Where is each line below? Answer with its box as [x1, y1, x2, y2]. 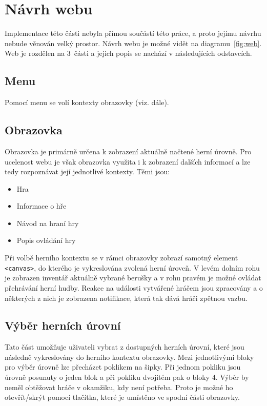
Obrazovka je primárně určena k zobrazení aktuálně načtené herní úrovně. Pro [5, 146, 252, 156]
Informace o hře [16, 200, 67, 211]
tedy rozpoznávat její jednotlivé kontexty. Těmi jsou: [5, 166, 170, 177]
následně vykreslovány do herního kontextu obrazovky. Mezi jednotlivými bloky [5, 351, 254, 362]
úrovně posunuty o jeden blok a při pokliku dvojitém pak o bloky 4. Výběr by [5, 372, 249, 382]
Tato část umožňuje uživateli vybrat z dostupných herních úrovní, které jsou [5, 341, 244, 352]
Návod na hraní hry [16, 217, 79, 228]
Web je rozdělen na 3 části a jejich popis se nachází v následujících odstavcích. [5, 48, 252, 58]
